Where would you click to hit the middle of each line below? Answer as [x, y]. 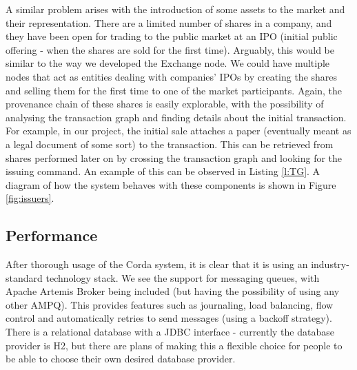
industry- [330, 264]
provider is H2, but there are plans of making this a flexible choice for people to [174, 345]
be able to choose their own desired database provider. [121, 359]
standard [24, 277]
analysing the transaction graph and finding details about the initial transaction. [176, 117]
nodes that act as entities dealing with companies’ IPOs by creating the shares [172, 76]
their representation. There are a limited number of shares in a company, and [169, 22]
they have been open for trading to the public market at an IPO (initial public [172, 36]
